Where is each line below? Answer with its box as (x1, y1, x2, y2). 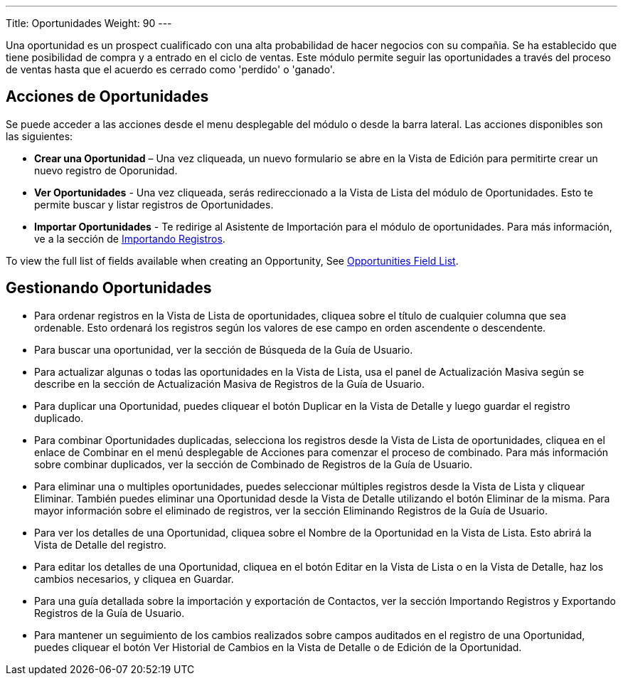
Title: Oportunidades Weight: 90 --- (6, 17, 172, 29)
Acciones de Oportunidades (6, 88, 209, 106)
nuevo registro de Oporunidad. (34, 164, 178, 176)
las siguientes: (6, 130, 73, 142)
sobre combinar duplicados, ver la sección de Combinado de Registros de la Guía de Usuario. (34, 458, 473, 470)
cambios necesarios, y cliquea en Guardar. (34, 572, 234, 585)
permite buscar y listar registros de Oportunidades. (34, 198, 274, 211)
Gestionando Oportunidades (6, 279, 212, 297)
